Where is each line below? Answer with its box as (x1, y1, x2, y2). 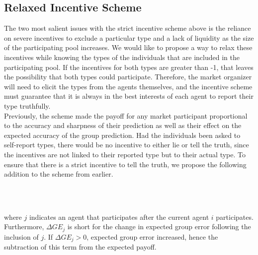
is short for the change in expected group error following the (67, 221, 251, 232)
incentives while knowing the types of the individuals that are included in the (4, 52, 240, 62)
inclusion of (4, 231, 39, 242)
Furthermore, (4, 221, 44, 232)
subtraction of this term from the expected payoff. (4, 242, 157, 252)
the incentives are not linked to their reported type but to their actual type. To (4, 149, 246, 159)
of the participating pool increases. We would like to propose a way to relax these (4, 42, 253, 53)
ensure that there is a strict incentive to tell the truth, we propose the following (4, 159, 247, 169)
